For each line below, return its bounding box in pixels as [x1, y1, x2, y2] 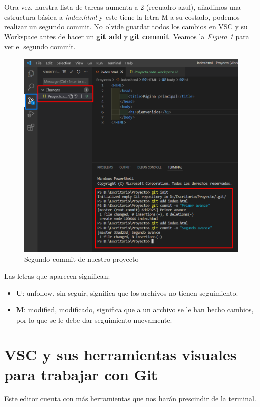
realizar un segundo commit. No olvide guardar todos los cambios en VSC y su [4, 21, 248, 32]
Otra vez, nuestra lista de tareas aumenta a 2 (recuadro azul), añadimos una [4, 2, 241, 12]
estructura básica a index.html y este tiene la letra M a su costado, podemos [4, 11, 240, 22]
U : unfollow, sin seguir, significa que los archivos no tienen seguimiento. [16, 287, 238, 298]
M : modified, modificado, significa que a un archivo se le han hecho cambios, [16, 304, 254, 315]
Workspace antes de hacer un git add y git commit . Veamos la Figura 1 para [4, 31, 249, 41]
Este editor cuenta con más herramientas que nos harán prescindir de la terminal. [4, 393, 256, 403]
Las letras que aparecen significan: [4, 270, 110, 281]
